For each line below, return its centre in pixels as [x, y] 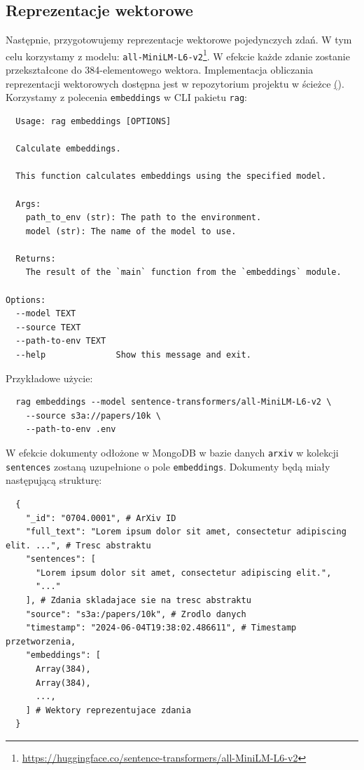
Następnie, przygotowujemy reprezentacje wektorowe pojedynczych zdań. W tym [179, 40]
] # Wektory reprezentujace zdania [108, 710]
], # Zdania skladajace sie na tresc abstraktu [138, 601]
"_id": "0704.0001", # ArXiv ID [101, 518]
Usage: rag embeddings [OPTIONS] [93, 121]
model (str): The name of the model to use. [131, 231]
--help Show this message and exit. [133, 355]
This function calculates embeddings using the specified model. [171, 176]
